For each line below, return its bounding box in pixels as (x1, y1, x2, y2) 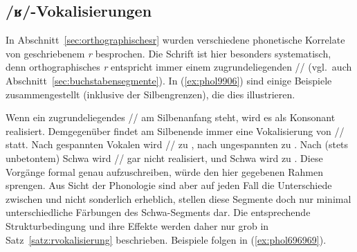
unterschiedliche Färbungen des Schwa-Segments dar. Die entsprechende (6, 205, 311, 219)
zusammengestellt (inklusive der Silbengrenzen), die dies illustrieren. (6, 87, 295, 101)
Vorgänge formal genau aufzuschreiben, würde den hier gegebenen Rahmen (6, 164, 323, 179)
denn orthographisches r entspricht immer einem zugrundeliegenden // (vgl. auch (6, 60, 352, 74)
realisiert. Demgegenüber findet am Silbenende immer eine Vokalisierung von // (6, 123, 345, 138)
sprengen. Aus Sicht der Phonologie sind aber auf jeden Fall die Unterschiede (6, 178, 332, 192)
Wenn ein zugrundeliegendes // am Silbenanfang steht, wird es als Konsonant (6, 110, 336, 125)
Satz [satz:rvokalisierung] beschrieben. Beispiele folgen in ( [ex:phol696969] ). (6, 232, 327, 246)
